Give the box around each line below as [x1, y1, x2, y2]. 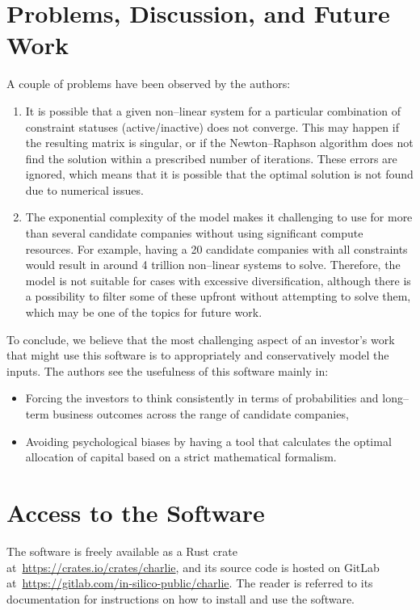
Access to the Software [6, 495, 265, 528]
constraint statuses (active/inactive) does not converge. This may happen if [25, 118, 399, 135]
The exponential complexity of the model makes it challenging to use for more [25, 208, 413, 225]
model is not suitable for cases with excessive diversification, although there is [25, 271, 411, 288]
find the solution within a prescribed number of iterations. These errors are [25, 149, 397, 166]
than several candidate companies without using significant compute [25, 225, 363, 242]
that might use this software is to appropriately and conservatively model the [6, 347, 389, 364]
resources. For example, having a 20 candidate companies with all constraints [25, 240, 408, 257]
